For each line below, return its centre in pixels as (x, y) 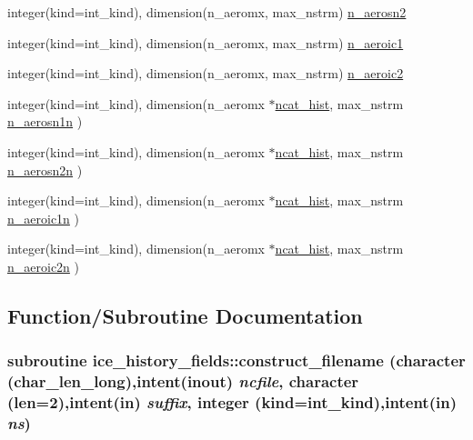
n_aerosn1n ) (45, 121)
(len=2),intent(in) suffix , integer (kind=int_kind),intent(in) (232, 402)
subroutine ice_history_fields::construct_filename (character (236, 360)
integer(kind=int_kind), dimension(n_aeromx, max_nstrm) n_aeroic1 (206, 42)
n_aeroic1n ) (43, 218)
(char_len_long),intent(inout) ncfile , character (183, 381)
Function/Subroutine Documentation (185, 315)
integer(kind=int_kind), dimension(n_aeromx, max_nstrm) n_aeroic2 (206, 73)
